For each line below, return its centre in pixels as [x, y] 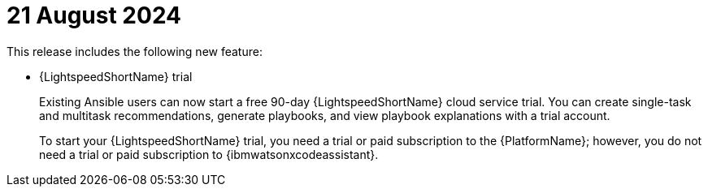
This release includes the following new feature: [135, 51]
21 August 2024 [94, 15]
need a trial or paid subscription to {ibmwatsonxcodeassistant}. [209, 154]
